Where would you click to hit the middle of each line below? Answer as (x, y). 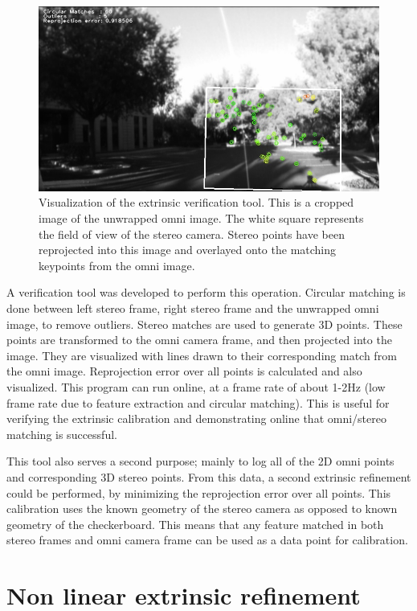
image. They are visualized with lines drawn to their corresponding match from (202, 355)
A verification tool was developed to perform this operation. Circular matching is (206, 292)
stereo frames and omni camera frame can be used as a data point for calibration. (207, 540)
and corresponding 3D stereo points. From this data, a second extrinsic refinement (209, 476)
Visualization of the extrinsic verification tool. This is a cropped (196, 202)
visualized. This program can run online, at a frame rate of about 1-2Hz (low (196, 387)
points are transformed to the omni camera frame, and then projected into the (199, 340)
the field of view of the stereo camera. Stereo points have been (192, 234)
